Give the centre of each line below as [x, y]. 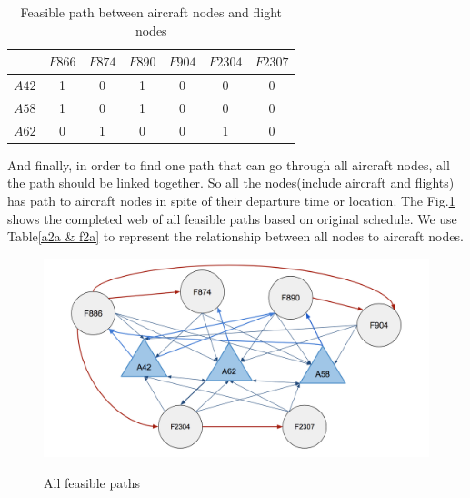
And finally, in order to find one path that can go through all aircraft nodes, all [229, 164]
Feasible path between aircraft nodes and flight [151, 12]
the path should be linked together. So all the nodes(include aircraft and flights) [231, 183]
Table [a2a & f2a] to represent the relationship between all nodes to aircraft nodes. [235, 236]
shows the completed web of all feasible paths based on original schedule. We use [232, 218]
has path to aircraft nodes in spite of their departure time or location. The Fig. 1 [231, 200]
